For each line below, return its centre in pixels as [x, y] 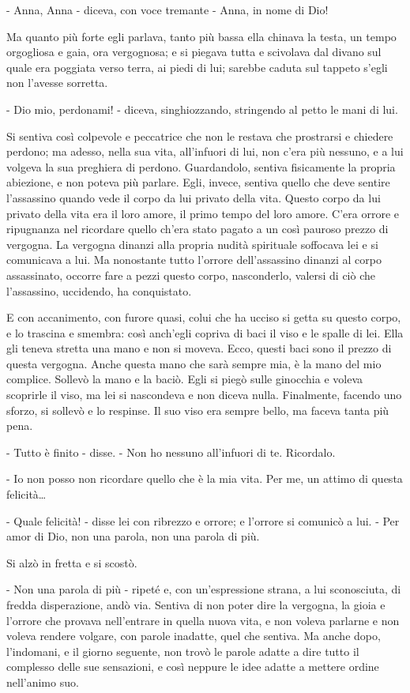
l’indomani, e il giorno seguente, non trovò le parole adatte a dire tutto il [183, 651]
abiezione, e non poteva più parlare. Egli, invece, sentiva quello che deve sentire [198, 182]
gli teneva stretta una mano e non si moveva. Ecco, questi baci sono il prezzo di [199, 348]
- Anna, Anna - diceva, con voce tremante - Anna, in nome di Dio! [167, 9]
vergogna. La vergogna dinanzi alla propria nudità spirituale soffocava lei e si [192, 244]
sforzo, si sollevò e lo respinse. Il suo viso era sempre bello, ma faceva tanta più [198, 410]
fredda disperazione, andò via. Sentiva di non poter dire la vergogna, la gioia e [196, 604]
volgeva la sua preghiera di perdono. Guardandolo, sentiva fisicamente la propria [201, 166]
